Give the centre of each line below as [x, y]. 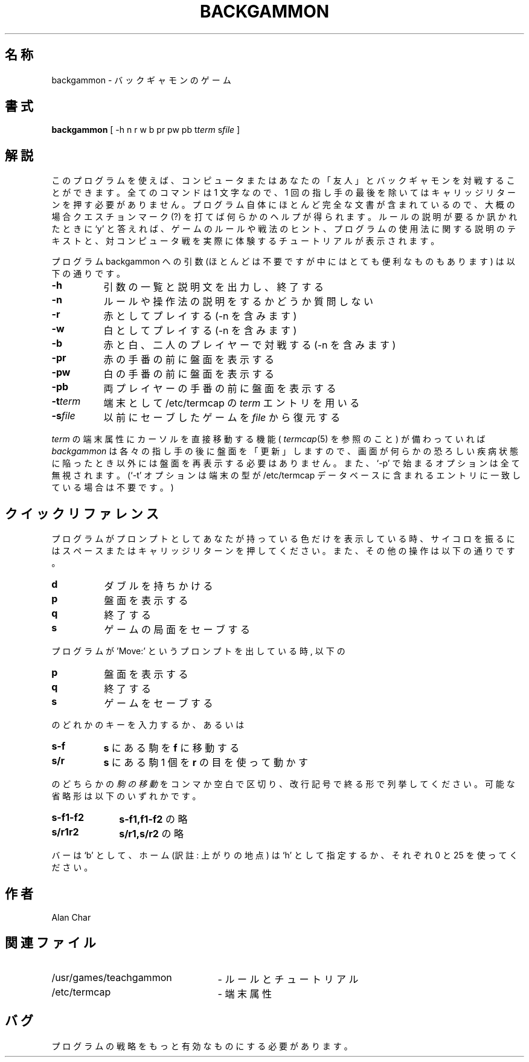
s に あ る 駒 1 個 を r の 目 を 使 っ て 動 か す [206, 763]
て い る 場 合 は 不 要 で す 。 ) [113, 488]
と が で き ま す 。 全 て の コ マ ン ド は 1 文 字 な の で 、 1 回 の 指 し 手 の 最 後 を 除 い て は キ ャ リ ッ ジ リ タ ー [284, 193]
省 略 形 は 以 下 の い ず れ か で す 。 [126, 796]
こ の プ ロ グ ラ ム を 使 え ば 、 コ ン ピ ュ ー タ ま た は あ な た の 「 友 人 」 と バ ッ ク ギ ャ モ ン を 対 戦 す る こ [283, 181]
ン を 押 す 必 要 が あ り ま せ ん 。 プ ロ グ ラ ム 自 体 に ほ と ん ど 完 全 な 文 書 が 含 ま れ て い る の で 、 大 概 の [283, 205]
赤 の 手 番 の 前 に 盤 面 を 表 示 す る [189, 360]
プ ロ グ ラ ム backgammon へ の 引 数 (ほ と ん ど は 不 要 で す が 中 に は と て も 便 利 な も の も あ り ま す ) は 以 [283, 262]
